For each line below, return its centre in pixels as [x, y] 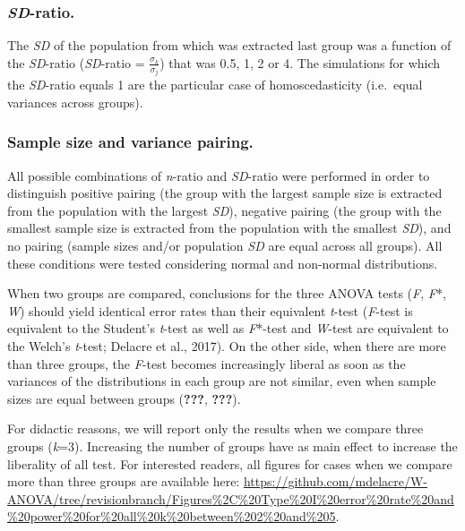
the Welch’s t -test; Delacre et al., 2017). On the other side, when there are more [227, 346]
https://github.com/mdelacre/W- [336, 481]
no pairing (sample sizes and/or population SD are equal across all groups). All [225, 246]
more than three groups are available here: [124, 481]
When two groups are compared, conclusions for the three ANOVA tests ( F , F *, [227, 293]
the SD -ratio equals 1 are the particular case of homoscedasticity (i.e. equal [215, 85]
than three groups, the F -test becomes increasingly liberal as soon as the [207, 363]
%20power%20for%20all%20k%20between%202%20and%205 [172, 516]
